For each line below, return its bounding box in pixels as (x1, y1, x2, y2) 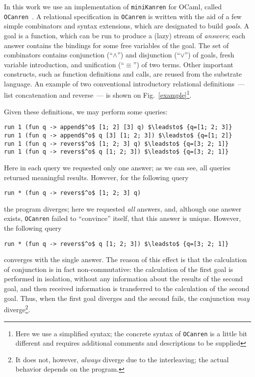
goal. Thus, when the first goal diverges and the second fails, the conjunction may (4, 293, 250, 303)
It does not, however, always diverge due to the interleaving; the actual (15, 354, 229, 364)
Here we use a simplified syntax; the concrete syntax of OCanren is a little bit (15, 328, 248, 338)
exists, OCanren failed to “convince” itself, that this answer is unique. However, (4, 213, 241, 223)
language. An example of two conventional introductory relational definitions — (4, 78, 245, 88)
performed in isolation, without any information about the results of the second (4, 273, 243, 284)
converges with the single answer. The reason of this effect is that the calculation (4, 254, 247, 265)
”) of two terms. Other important (133, 59, 233, 69)
